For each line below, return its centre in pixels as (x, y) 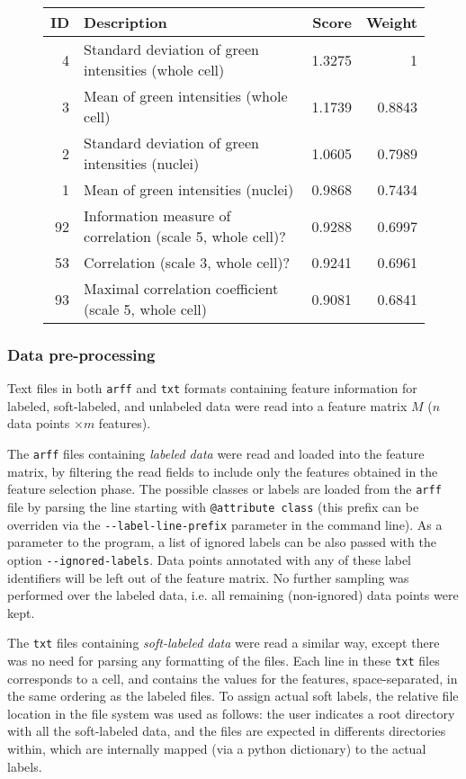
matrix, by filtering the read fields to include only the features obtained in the (223, 471)
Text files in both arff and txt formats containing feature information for (212, 388)
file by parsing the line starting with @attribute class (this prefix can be (213, 506)
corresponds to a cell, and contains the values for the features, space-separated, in (233, 678)
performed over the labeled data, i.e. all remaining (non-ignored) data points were (233, 595)
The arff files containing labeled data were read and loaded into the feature (216, 454)
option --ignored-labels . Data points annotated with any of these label (209, 559)
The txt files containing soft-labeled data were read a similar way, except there (224, 643)
